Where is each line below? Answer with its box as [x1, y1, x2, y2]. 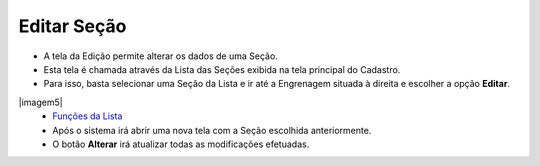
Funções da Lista [52, 110, 123, 122]
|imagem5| [18, 96, 64, 108]
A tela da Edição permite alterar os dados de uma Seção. [43, 50, 279, 62]
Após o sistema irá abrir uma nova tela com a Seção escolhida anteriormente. [52, 124, 372, 136]
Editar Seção [18, 15, 127, 37]
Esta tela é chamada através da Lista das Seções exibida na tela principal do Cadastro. [43, 63, 401, 75]
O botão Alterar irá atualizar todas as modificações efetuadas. [52, 138, 310, 150]
